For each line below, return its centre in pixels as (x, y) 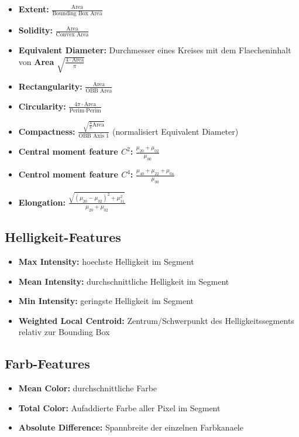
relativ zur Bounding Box (64, 332)
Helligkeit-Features (63, 237)
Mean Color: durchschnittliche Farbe (88, 388)
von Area (36, 61)
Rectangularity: (50, 86)
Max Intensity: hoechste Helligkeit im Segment (106, 261)
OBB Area (99, 91)
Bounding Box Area (77, 14)
